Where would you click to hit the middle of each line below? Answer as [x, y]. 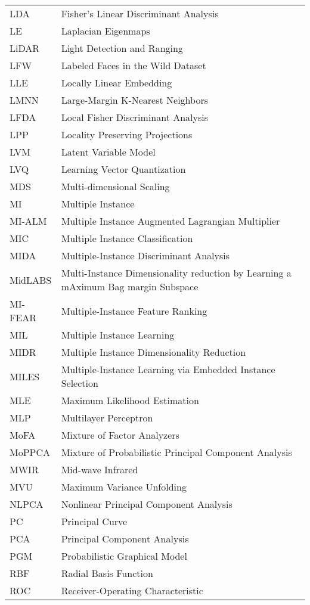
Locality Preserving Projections [127, 134]
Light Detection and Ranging [122, 48]
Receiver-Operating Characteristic [132, 590]
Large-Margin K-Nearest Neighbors [134, 100]
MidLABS [31, 280]
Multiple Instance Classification [127, 238]
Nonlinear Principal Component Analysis [147, 504]
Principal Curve [94, 521]
